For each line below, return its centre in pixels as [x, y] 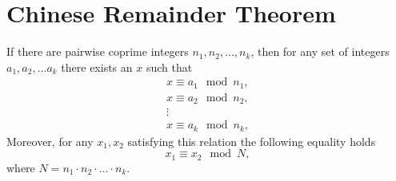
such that [169, 67]
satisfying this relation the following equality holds [252, 141]
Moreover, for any [50, 141]
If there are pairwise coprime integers [98, 51]
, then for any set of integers [320, 51]
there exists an [97, 67]
